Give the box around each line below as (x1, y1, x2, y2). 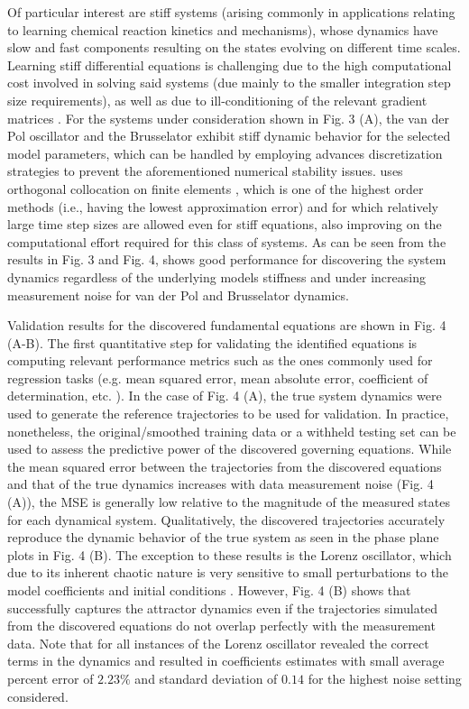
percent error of (7, 668, 94, 687)
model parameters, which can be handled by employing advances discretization (7, 143, 443, 162)
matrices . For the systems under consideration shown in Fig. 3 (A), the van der (7, 108, 449, 127)
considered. (7, 686, 69, 705)
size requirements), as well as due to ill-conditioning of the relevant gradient (7, 90, 428, 109)
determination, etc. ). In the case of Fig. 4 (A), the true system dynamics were (7, 386, 442, 405)
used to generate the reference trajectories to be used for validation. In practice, (7, 404, 449, 423)
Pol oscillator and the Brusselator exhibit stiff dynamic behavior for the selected (7, 126, 451, 145)
